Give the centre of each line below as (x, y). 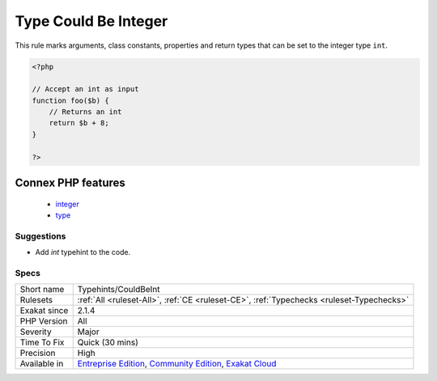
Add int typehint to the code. (83, 252)
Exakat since (44, 311)
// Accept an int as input (85, 89)
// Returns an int (85, 112)
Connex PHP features (70, 183)
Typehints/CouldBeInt (119, 290)
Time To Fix (42, 342)
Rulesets (36, 300)
